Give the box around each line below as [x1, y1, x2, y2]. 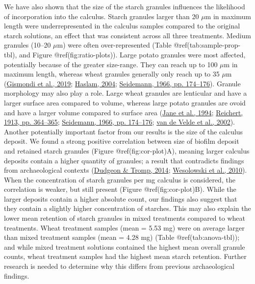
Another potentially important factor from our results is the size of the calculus [4, 126, 243, 136]
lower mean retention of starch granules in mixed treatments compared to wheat [4, 213, 245, 223]
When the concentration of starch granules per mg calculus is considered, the [4, 174, 235, 184]
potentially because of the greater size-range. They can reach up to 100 [4, 59, 218, 69]
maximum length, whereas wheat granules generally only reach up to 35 [4, 69, 220, 79]
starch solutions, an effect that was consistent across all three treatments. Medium [4, 30, 251, 40]
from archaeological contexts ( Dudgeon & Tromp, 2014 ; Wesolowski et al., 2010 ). [4, 165, 247, 175]
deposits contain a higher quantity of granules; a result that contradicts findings [4, 155, 244, 165]
